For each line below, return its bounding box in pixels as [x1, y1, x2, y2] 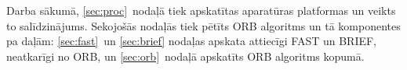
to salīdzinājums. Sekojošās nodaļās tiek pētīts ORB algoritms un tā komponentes [6, 17, 401, 33]
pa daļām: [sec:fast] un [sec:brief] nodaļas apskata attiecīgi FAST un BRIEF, [6, 33, 377, 49]
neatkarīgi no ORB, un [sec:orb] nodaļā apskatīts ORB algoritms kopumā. [6, 47, 365, 64]
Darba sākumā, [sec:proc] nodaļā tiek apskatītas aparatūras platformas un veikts [6, 2, 396, 18]
